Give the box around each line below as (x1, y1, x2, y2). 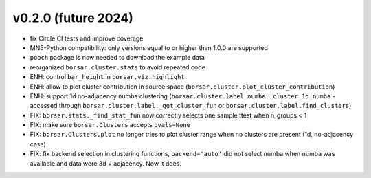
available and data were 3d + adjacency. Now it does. (30, 159, 182, 168)
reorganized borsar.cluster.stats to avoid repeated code (30, 63, 205, 71)
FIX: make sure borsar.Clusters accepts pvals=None (30, 121, 190, 129)
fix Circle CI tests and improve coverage (30, 34, 144, 43)
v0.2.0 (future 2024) (12, 10, 133, 25)
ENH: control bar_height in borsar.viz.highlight (30, 73, 185, 81)
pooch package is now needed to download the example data (30, 54, 205, 62)
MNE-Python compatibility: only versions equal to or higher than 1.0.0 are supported (30, 43, 268, 52)
